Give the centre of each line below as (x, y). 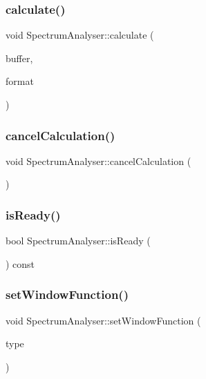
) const (20, 263)
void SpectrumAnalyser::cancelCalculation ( (99, 161)
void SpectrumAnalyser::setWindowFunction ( (103, 320)
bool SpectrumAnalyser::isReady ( (78, 241)
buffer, (19, 58)
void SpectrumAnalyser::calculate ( (80, 35)
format (20, 81)
